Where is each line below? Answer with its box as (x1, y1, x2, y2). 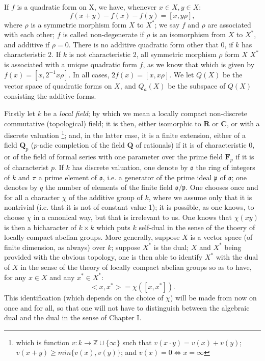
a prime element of (38, 172, 97, 182)
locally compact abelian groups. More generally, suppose (4, 232, 180, 242)
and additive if (4, 39, 50, 49)
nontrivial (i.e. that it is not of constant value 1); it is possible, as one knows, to (4, 202, 254, 212)
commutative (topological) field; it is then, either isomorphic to (4, 118, 201, 128)
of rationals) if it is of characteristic (136, 140, 247, 150)
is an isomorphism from (152, 29, 226, 40)
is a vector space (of (190, 232, 253, 242)
